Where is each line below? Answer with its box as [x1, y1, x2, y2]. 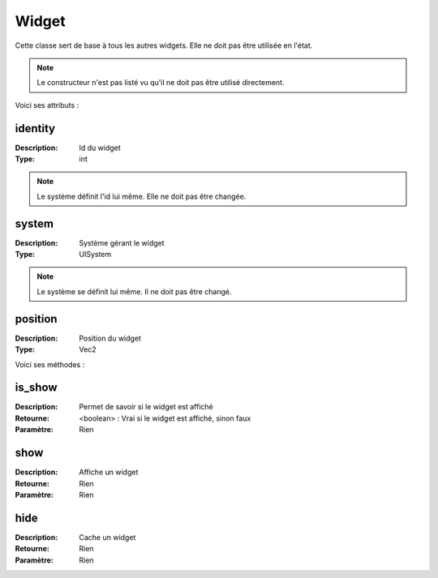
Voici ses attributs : [15, 100, 79, 109]
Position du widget [79, 333, 142, 343]
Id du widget [79, 143, 121, 152]
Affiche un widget [79, 467, 139, 477]
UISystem [79, 250, 112, 259]
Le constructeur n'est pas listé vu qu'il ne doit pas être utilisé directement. [36, 78, 285, 88]
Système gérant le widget [79, 238, 165, 247]
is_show [15, 381, 58, 395]
